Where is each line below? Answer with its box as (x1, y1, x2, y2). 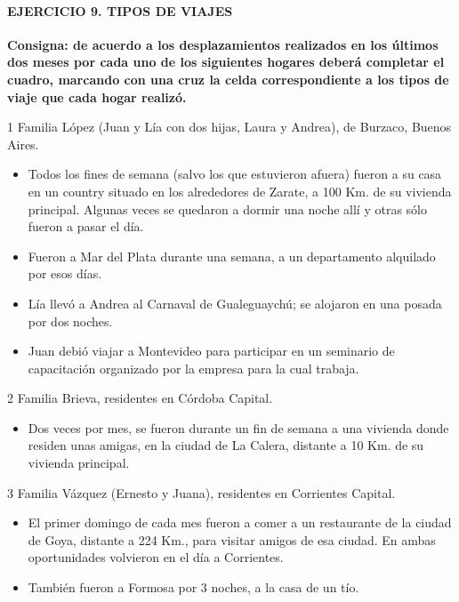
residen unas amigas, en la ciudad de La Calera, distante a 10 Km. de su (28, 436, 424, 454)
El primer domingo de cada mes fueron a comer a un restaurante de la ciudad (28, 513, 452, 532)
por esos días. (28, 264, 102, 283)
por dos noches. (28, 311, 113, 330)
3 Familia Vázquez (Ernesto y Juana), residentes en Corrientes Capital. (7, 483, 396, 502)
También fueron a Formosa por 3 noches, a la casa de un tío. (28, 578, 359, 597)
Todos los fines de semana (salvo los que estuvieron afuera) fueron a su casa (28, 165, 442, 183)
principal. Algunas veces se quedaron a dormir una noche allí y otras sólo (28, 199, 427, 218)
